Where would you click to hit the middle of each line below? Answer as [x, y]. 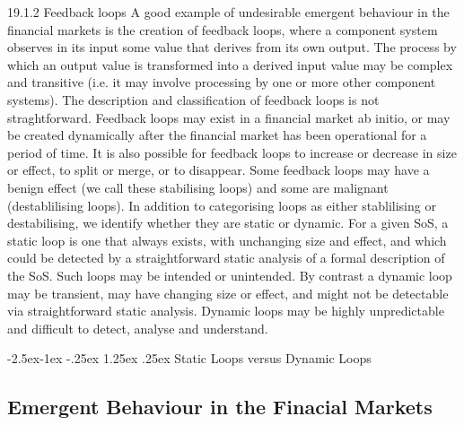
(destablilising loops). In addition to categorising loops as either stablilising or [222, 205]
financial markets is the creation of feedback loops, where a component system [223, 29]
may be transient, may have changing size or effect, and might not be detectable [228, 293]
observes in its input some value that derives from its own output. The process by [232, 47]
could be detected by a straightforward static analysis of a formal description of [226, 258]
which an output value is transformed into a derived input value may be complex [230, 64]
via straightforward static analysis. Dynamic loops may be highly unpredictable [226, 311]
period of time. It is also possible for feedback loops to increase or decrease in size [232, 152]
